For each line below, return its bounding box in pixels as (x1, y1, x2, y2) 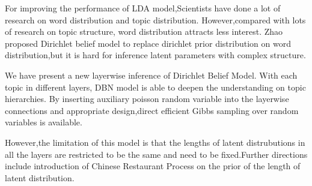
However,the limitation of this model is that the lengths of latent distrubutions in (5, 136, 305, 148)
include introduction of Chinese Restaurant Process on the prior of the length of (5, 160, 301, 172)
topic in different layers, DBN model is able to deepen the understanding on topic (5, 80, 306, 93)
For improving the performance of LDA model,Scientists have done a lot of (5, 2, 281, 14)
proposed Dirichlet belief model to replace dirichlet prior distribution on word (5, 37, 291, 49)
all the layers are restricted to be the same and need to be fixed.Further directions (5, 148, 308, 160)
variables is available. (5, 116, 82, 128)
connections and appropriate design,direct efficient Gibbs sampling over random (5, 104, 299, 116)
